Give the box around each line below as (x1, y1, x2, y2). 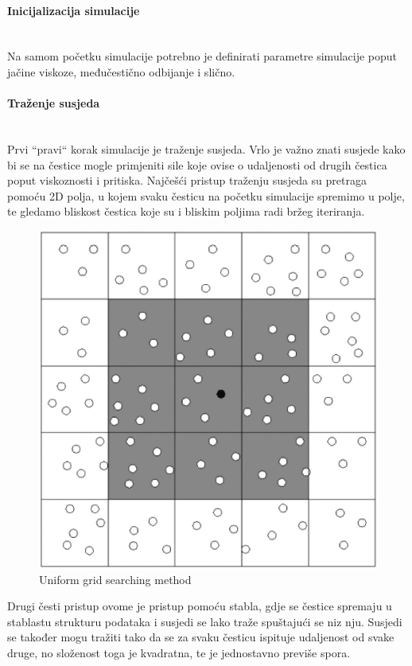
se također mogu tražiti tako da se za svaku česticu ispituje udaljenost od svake (7, 629, 395, 645)
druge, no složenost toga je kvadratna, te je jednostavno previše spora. (7, 644, 351, 660)
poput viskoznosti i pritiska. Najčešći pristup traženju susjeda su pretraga (7, 172, 367, 189)
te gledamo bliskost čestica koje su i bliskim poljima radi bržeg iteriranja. (7, 203, 365, 220)
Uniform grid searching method (39, 571, 192, 587)
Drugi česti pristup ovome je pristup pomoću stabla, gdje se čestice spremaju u (7, 598, 392, 614)
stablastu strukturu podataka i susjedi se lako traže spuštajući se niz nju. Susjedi (7, 613, 402, 629)
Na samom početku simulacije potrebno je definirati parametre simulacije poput (7, 48, 398, 64)
